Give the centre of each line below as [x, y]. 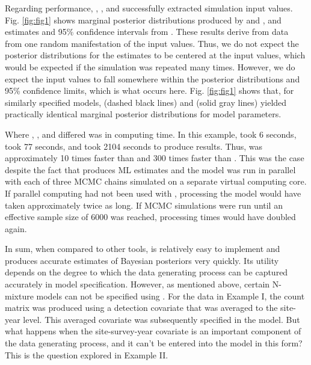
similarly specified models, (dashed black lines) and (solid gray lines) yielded [146, 102]
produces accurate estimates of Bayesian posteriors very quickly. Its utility [142, 260]
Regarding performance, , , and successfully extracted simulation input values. [149, 8]
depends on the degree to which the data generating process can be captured [146, 272]
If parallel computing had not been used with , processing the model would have [153, 193]
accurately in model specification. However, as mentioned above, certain [137, 284]
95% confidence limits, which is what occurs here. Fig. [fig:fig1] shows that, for [149, 90]
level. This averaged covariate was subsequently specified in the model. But [162, 319]
